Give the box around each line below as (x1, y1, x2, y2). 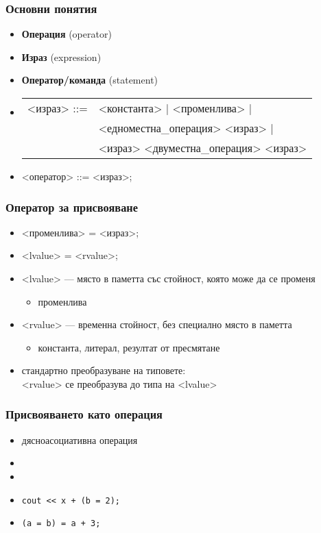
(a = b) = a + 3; (21, 519, 101, 529)
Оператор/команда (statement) (21, 73, 158, 87)
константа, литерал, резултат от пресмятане (38, 340, 220, 354)
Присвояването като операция (5, 406, 163, 423)
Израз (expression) (21, 49, 102, 64)
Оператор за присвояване (5, 198, 139, 215)
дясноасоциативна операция (21, 432, 138, 447)
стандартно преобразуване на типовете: (21, 363, 186, 377)
